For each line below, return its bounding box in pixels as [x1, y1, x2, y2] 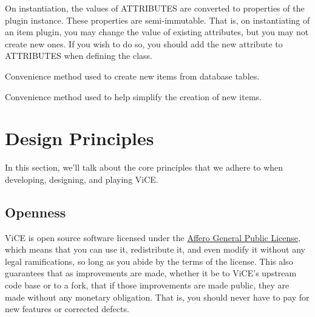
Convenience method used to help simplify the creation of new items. [5, 90, 262, 103]
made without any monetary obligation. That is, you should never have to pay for [5, 290, 310, 303]
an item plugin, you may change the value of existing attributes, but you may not [5, 26, 309, 38]
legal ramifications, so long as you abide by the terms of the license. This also [5, 254, 293, 267]
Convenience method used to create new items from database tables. [5, 69, 260, 82]
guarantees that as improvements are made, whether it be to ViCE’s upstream [5, 267, 297, 279]
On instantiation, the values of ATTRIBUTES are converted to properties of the [5, 2, 305, 14]
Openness [5, 202, 66, 221]
